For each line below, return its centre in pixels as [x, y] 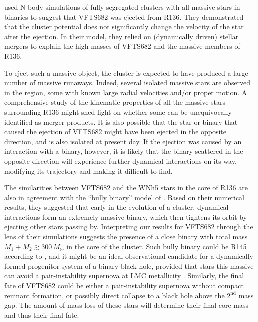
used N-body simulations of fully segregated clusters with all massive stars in [122, 7]
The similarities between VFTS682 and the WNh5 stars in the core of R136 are [126, 188]
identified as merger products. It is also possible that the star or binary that [121, 121]
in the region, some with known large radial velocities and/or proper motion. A [126, 92]
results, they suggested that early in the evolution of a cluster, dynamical [116, 207]
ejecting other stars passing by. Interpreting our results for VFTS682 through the [129, 227]
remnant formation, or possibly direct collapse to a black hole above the [114, 295]
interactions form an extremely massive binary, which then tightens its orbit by [126, 217]
